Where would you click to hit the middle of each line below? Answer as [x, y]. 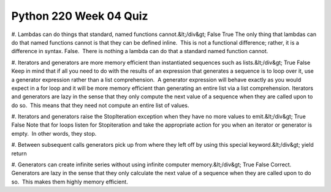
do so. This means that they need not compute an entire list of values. [100, 105]
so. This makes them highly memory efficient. [70, 182]
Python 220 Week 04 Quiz [80, 16]
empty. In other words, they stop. [54, 133]
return [19, 153]
